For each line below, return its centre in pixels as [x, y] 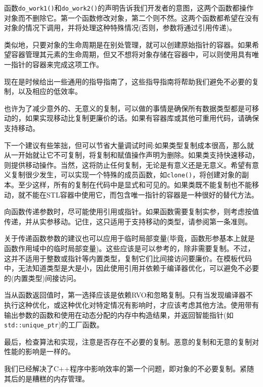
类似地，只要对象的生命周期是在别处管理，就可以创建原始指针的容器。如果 [128, 44]
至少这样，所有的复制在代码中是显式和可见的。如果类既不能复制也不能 [135, 185]
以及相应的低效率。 [50, 91]
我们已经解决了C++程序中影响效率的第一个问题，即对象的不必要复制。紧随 [129, 368]
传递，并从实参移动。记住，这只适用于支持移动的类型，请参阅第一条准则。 [128, 221]
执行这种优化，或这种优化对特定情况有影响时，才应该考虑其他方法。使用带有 [131, 304]
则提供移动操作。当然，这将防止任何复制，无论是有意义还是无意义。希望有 [128, 164]
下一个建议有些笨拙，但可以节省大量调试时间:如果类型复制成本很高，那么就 [129, 145]
